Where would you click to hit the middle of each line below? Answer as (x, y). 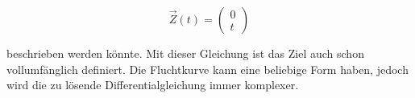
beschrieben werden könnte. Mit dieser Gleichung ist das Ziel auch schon (185, 53)
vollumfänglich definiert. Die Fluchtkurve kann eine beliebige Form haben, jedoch (207, 69)
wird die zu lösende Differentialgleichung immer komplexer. (153, 85)
